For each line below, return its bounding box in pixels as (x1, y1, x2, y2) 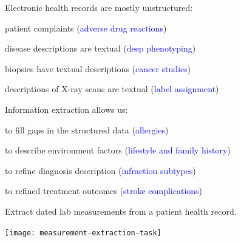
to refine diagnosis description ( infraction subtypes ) (5, 164, 196, 176)
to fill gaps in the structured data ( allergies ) (5, 123, 169, 136)
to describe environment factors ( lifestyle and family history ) (5, 144, 231, 156)
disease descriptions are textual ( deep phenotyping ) (5, 42, 196, 55)
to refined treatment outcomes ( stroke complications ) (5, 184, 203, 197)
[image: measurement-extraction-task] (5, 228, 161, 237)
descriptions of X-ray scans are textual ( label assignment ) (5, 82, 219, 95)
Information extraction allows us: (5, 103, 128, 115)
